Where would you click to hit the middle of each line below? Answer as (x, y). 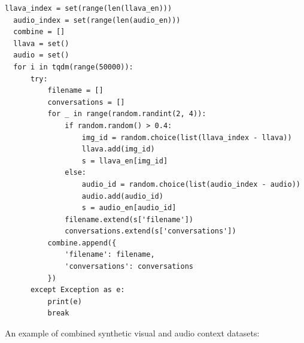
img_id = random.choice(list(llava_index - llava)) (187, 137)
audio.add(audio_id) (122, 196)
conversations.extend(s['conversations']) (151, 231)
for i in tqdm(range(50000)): (73, 67)
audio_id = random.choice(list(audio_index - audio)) (191, 184)
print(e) (65, 301)
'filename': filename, (110, 255)
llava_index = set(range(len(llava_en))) (89, 8)
